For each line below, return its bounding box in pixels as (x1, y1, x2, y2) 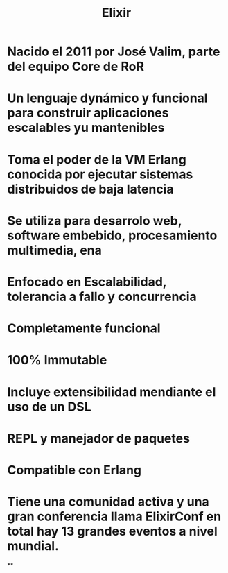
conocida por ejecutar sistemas (7, 166, 193, 182)
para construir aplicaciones (7, 105, 169, 121)
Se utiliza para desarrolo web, (7, 213, 182, 228)
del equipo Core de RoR (7, 59, 144, 74)
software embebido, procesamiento (7, 228, 218, 243)
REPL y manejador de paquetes (7, 430, 191, 446)
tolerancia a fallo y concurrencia (7, 289, 198, 305)
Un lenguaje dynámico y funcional (7, 90, 208, 106)
